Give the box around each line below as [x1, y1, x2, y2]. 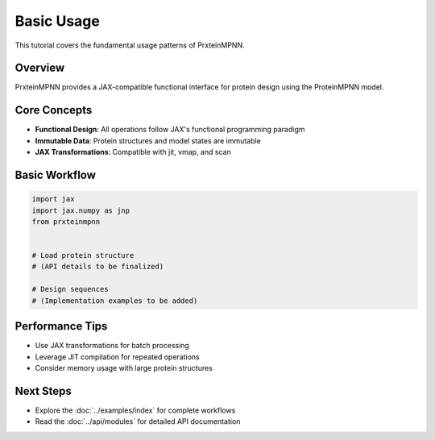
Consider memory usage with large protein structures [35, 363, 213, 372]
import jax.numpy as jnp [31, 205, 130, 215]
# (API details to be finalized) [31, 262, 164, 272]
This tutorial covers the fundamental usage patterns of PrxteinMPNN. [14, 40, 245, 50]
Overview [14, 61, 65, 75]
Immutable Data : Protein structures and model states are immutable [35, 135, 261, 145]
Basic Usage [14, 12, 100, 30]
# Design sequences [31, 284, 109, 294]
